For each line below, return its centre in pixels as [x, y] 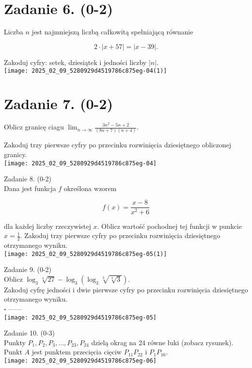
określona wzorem [90, 188]
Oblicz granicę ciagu [34, 127]
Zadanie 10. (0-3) [29, 333]
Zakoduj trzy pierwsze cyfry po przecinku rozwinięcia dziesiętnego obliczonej [118, 145]
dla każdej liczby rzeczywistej [47, 226]
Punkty [15, 342]
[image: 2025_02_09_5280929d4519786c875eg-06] [80, 360]
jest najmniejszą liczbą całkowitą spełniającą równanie [112, 32]
